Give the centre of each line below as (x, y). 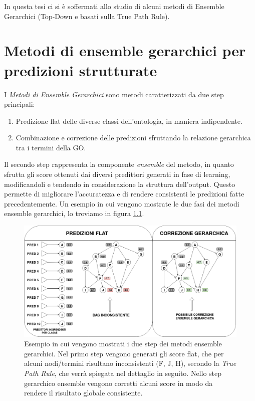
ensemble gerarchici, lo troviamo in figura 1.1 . (74, 213)
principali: (20, 104)
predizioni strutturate (81, 70)
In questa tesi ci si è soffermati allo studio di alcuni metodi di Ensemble (114, 6)
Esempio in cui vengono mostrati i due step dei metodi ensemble (123, 344)
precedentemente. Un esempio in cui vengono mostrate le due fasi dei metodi (122, 203)
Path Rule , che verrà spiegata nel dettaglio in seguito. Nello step (123, 373)
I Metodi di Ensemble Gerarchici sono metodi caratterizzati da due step (114, 94)
